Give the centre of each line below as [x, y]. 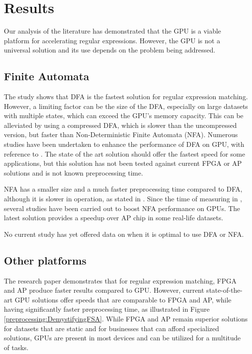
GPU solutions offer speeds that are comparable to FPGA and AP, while [123, 299]
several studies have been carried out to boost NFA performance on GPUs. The [122, 208]
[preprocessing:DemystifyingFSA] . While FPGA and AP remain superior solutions [126, 319]
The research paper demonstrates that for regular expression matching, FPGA [120, 280]
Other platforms [45, 260]
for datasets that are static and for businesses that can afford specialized [112, 328]
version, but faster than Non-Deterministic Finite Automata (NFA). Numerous [121, 134]
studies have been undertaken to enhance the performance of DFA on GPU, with [124, 144]
